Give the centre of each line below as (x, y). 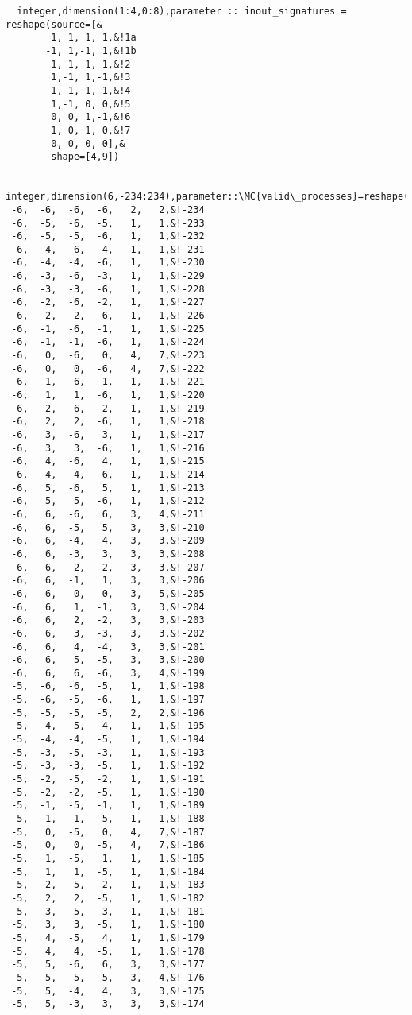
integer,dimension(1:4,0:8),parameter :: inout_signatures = (182, 11)
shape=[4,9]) (85, 157)
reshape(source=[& (54, 24)
